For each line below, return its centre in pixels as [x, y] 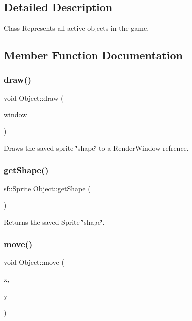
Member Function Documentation [94, 55]
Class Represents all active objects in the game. [77, 28]
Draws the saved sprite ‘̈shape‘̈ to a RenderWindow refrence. [96, 148]
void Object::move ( [34, 262]
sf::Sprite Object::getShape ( [47, 188]
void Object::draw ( [34, 97]
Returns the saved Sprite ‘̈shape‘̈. [54, 222]
